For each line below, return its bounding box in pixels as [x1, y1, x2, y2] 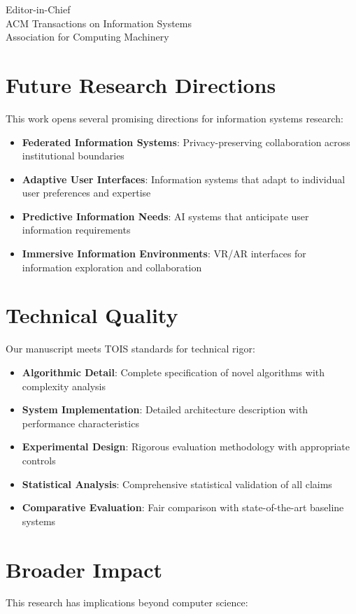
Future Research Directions [6, 70, 276, 99]
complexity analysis [22, 378, 106, 393]
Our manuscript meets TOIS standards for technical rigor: [6, 341, 255, 356]
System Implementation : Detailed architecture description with [22, 402, 308, 417]
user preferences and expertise [22, 185, 151, 200]
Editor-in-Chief [6, 2, 71, 16]
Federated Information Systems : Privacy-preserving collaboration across [22, 134, 350, 149]
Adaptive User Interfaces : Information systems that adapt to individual [22, 171, 346, 186]
